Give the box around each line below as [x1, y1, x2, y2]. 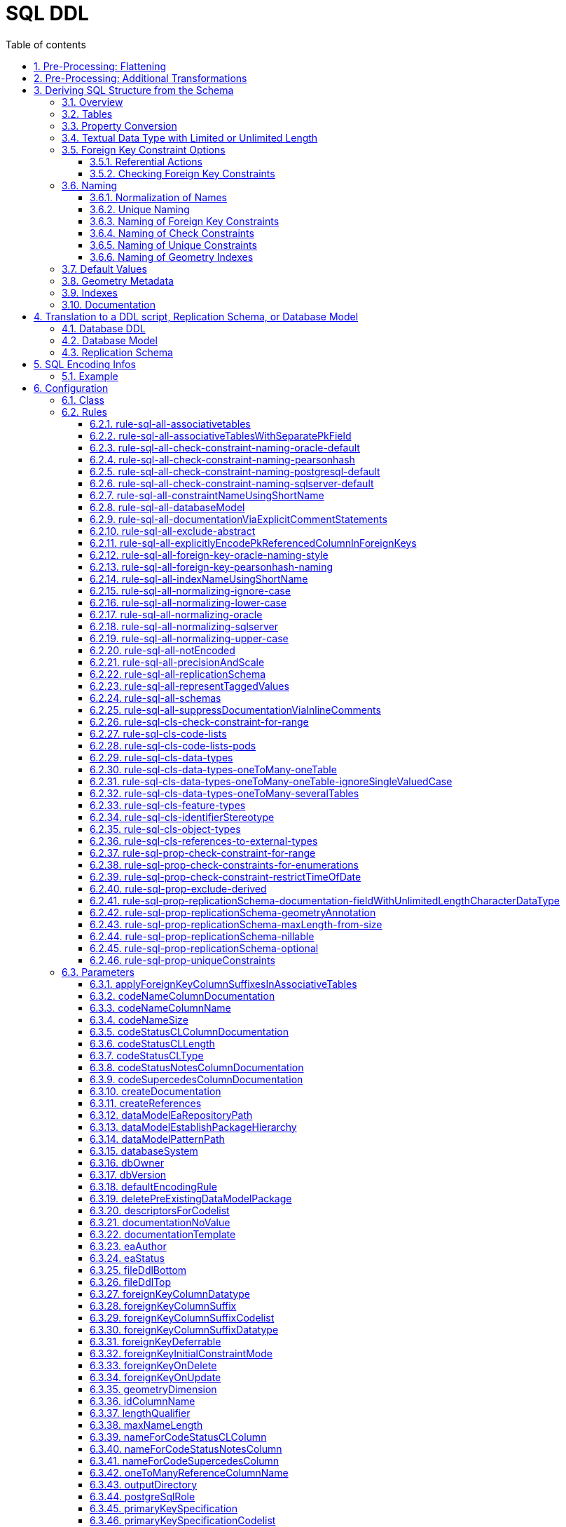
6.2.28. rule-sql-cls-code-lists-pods [90, 739, 256, 752]
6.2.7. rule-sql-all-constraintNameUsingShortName [90, 489, 324, 501]
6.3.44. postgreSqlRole [90, 1490, 195, 1502]
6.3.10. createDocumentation [90, 1085, 221, 1097]
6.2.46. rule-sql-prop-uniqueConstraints [90, 953, 275, 966]
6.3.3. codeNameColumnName [90, 1001, 231, 1014]
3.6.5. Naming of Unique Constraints [90, 238, 257, 251]
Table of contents [6, 38, 86, 50]
